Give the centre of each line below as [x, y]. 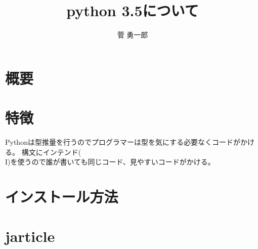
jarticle [30, 236]
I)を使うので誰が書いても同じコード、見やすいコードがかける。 [110, 162]
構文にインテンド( [51, 152]
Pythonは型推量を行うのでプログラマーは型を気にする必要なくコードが [123, 142]
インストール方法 [62, 196]
